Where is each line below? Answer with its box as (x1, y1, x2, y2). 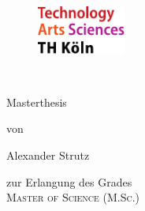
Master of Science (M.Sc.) (6, 189, 140, 205)
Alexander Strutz (6, 147, 90, 164)
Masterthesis (6, 93, 67, 110)
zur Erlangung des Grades (6, 173, 132, 190)
